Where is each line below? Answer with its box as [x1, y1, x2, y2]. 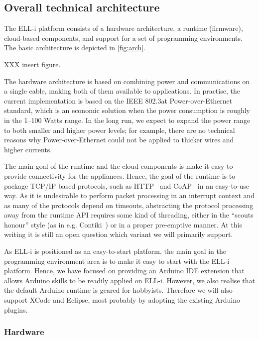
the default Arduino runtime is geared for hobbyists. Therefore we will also [4, 285, 233, 295]
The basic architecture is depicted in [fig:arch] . [4, 42, 146, 53]
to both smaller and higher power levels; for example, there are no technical [4, 124, 235, 135]
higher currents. [4, 144, 52, 154]
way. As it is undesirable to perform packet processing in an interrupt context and [4, 190, 255, 201]
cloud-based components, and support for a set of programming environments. [4, 32, 243, 43]
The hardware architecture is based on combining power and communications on [4, 76, 250, 86]
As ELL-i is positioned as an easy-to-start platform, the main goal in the [4, 246, 226, 256]
